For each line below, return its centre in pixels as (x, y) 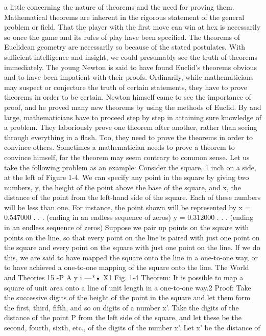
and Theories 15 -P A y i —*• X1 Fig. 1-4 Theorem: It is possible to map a (124, 277)
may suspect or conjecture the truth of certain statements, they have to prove (126, 87)
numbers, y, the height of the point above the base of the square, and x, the (123, 187)
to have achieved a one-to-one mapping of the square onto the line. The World (127, 267)
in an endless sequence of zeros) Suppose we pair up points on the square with (127, 227)
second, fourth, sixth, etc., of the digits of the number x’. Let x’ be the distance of (132, 327)
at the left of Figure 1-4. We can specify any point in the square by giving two (127, 177)
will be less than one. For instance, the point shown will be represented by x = (127, 207)
